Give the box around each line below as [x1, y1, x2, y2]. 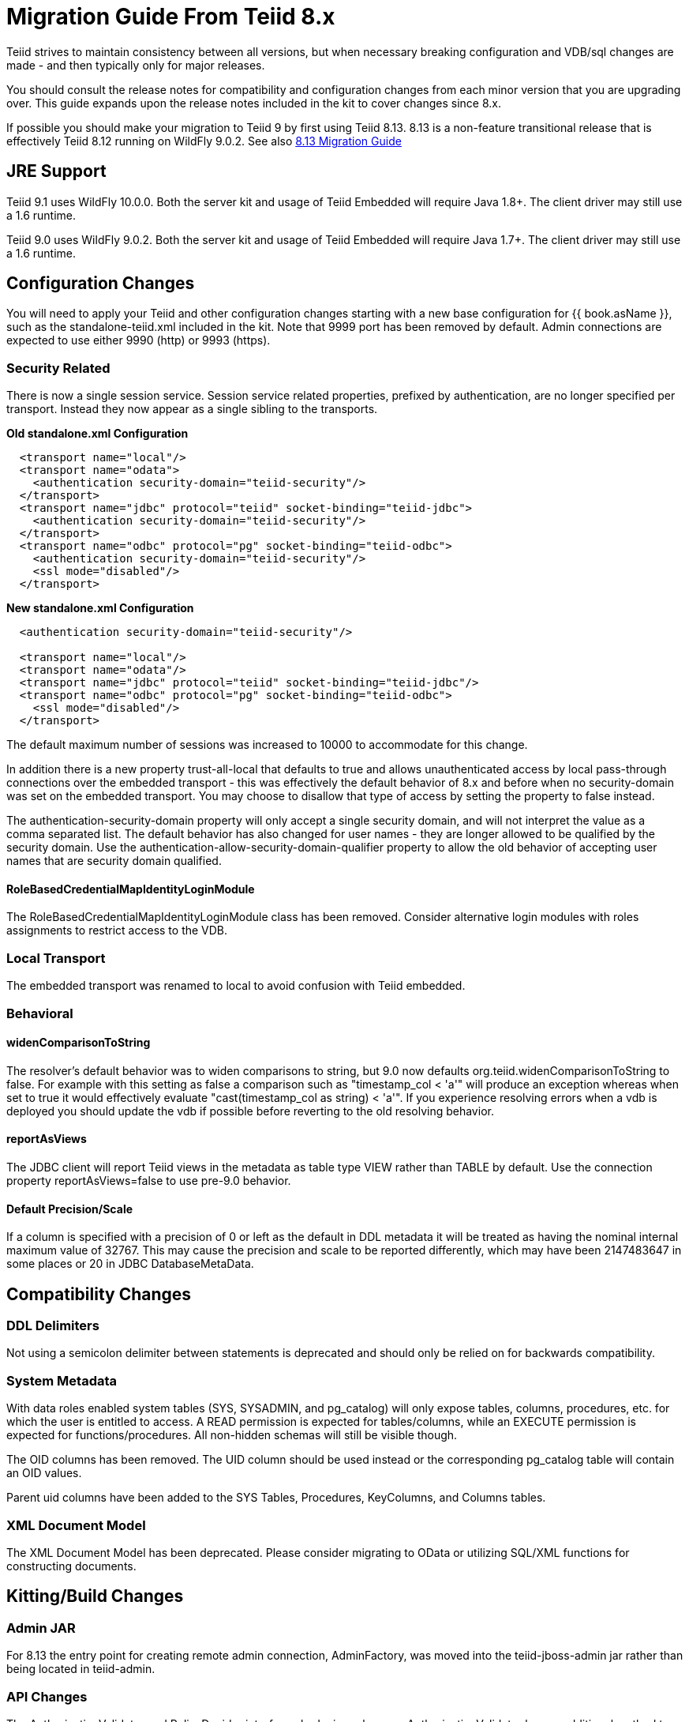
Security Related [6, 359, 110, 376]
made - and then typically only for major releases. [6, 58, 265, 72]
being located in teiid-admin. [6, 1662, 155, 1676]
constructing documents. [6, 1558, 137, 1573]
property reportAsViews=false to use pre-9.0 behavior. [6, 1173, 291, 1187]
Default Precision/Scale [6, 1201, 133, 1216]
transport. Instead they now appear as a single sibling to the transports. [6, 402, 378, 416]
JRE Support [6, 161, 107, 182]
